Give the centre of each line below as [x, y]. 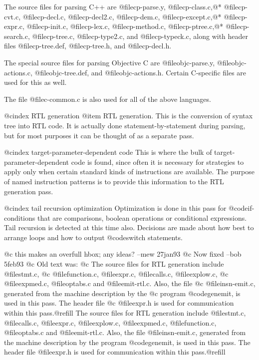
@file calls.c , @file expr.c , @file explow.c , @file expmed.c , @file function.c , [110, 322]
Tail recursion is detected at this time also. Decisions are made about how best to [129, 227]
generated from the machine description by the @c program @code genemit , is [122, 293]
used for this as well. [35, 82]
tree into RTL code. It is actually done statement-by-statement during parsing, [125, 125]
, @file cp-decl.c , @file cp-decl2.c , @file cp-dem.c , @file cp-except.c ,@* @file [129, 16]
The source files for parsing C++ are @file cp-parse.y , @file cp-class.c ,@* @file [121, 6]
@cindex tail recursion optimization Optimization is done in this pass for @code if [128, 208]
